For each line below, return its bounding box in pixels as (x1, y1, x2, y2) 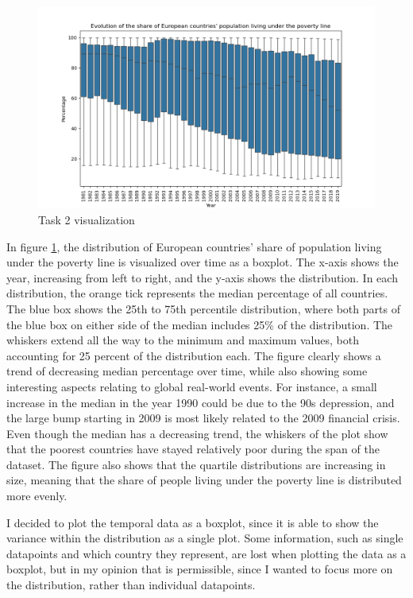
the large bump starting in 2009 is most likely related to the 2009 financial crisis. (6, 410, 400, 426)
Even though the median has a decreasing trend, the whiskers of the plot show (6, 425, 388, 441)
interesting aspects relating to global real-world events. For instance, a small (6, 378, 377, 394)
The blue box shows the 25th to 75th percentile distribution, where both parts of (6, 300, 400, 316)
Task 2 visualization (38, 211, 135, 227)
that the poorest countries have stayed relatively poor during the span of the (6, 441, 380, 457)
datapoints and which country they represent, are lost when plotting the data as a (6, 545, 407, 561)
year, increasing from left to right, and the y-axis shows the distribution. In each (6, 269, 398, 285)
